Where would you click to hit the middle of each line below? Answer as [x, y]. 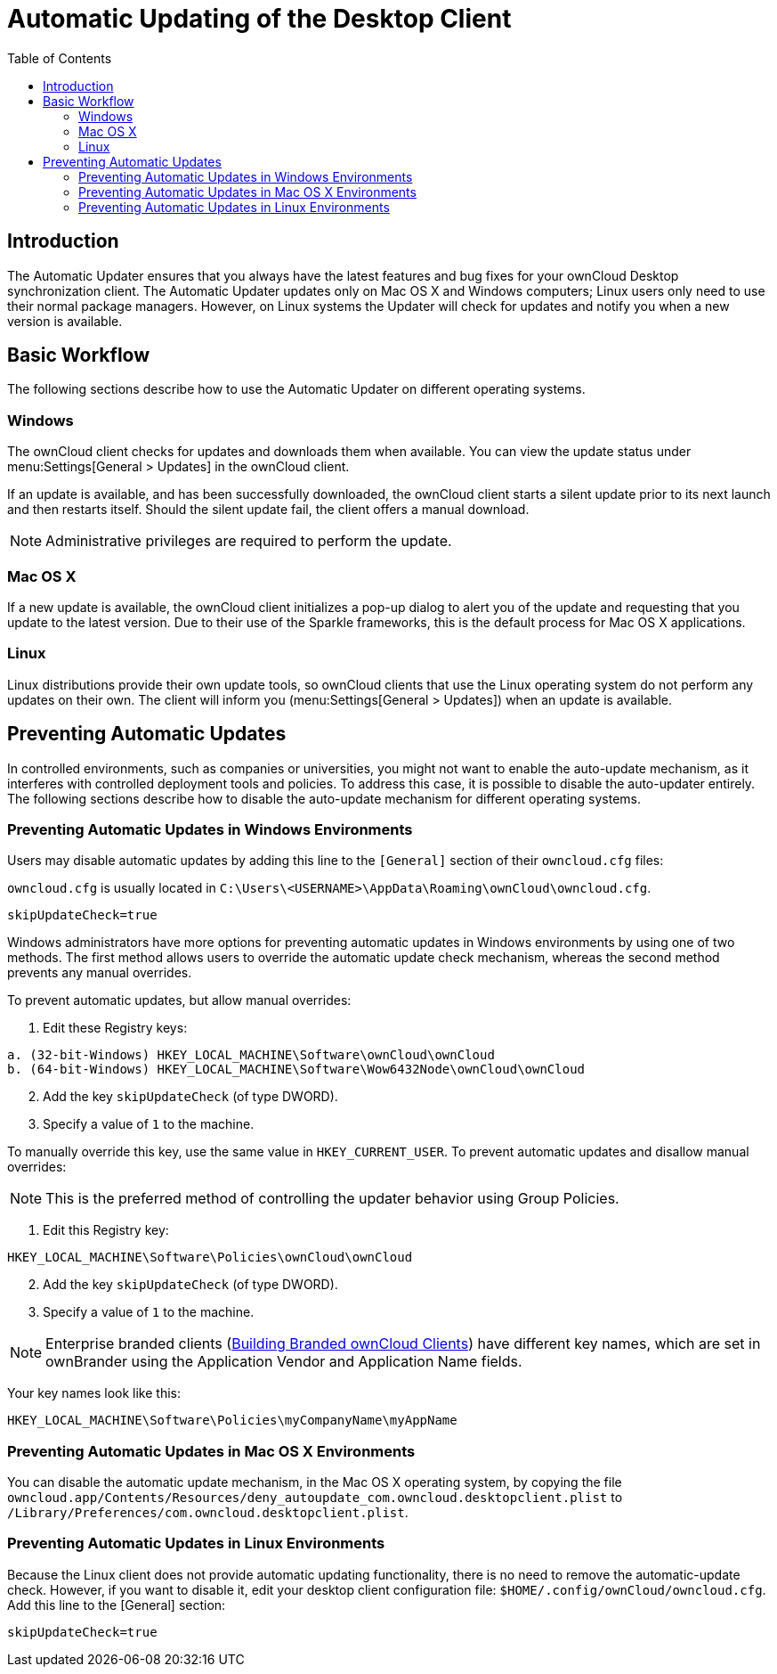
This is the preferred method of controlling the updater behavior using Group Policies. [332, 1199]
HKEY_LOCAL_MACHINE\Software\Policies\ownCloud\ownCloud [210, 1258]
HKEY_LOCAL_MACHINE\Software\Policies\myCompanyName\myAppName [232, 1421]
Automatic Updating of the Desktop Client [259, 19]
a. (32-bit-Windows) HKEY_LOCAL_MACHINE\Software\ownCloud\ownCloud [251, 1055]
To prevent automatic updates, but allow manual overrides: [179, 1000]
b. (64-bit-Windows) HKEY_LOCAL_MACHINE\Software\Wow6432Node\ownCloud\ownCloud [296, 1070]
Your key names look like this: [94, 1393]
